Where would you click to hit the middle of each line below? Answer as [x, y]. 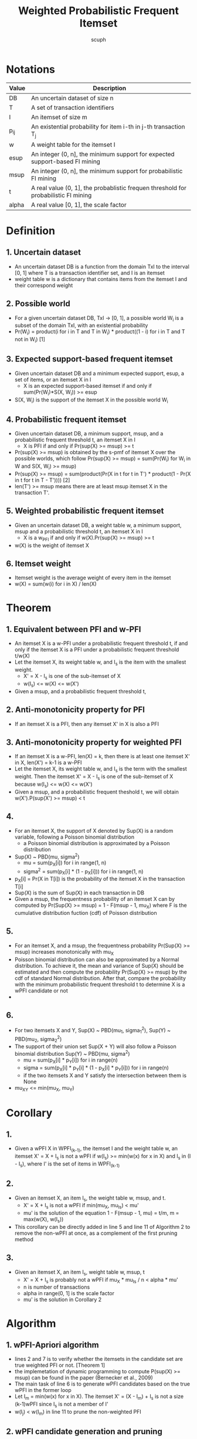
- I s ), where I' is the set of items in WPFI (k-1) [67, 1164]
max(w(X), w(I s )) [43, 1220]
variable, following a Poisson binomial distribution [74, 837]
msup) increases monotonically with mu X [64, 952]
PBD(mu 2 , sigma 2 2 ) [38, 1039]
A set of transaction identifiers [73, 107]
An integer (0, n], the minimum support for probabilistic [107, 171]
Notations [31, 69]
